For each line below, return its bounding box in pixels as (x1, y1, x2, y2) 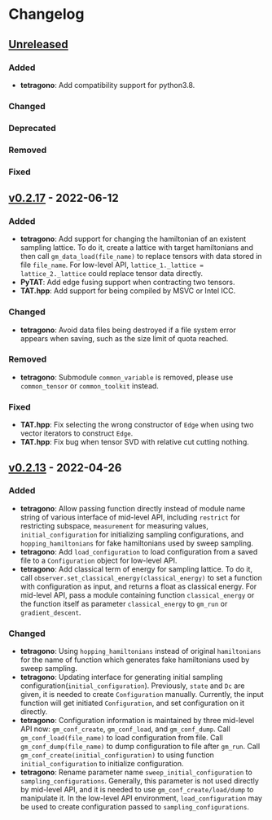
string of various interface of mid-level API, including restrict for (20, 512, 240, 522)
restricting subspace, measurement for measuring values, (20, 520, 209, 530)
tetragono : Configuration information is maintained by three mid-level (20, 716, 255, 726)
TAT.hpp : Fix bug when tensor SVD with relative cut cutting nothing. (20, 437, 250, 447)
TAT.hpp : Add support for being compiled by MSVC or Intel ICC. (20, 286, 236, 296)
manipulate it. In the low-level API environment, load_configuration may (20, 793, 263, 803)
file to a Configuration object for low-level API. (20, 555, 178, 565)
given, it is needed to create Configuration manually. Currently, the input (20, 690, 265, 699)
